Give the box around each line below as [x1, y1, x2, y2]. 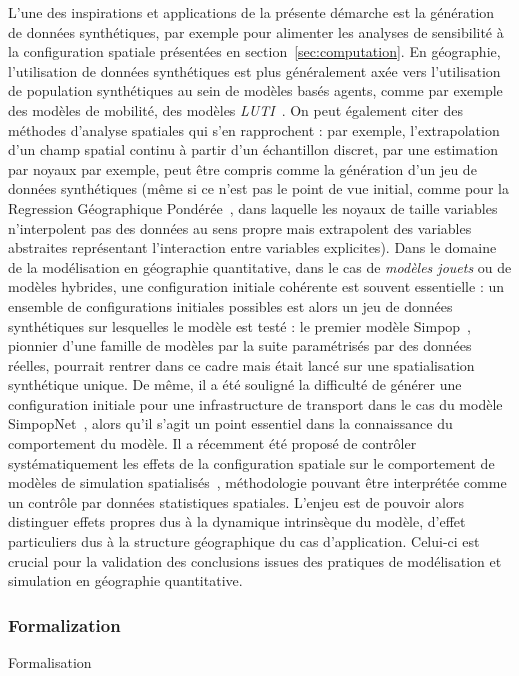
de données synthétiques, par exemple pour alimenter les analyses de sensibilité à [8, 21, 504, 42]
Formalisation [8, 652, 92, 673]
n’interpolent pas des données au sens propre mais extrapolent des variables [8, 217, 472, 238]
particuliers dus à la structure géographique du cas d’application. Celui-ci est [8, 531, 480, 552]
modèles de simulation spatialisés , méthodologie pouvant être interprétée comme [8, 472, 507, 493]
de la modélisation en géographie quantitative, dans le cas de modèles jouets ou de [8, 256, 512, 277]
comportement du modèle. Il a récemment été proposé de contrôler [8, 433, 417, 454]
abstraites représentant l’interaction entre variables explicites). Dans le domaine [8, 237, 497, 258]
